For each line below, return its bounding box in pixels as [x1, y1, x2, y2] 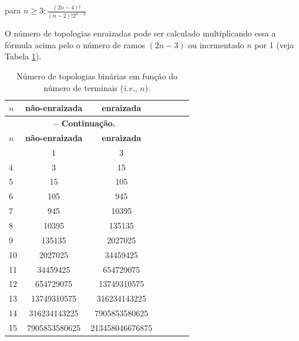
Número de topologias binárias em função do [16, 70, 177, 82]
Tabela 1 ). [5, 50, 42, 62]
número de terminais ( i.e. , [43, 81, 137, 93]
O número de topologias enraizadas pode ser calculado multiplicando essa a [5, 27, 276, 39]
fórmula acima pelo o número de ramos [5, 38, 145, 51]
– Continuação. [53, 117, 116, 129]
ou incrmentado [188, 38, 244, 51]
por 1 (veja [254, 38, 294, 51]
